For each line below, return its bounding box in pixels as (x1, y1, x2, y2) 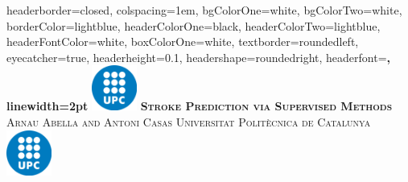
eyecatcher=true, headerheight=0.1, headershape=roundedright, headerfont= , (6, 48, 390, 65)
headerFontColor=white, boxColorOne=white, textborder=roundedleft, (6, 33, 359, 50)
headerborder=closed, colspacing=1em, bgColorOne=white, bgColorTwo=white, (6, 2, 402, 18)
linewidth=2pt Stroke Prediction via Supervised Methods (6, 97, 393, 114)
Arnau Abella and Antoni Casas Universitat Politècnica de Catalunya (6, 113, 371, 130)
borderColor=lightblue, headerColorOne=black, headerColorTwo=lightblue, (6, 17, 381, 34)
